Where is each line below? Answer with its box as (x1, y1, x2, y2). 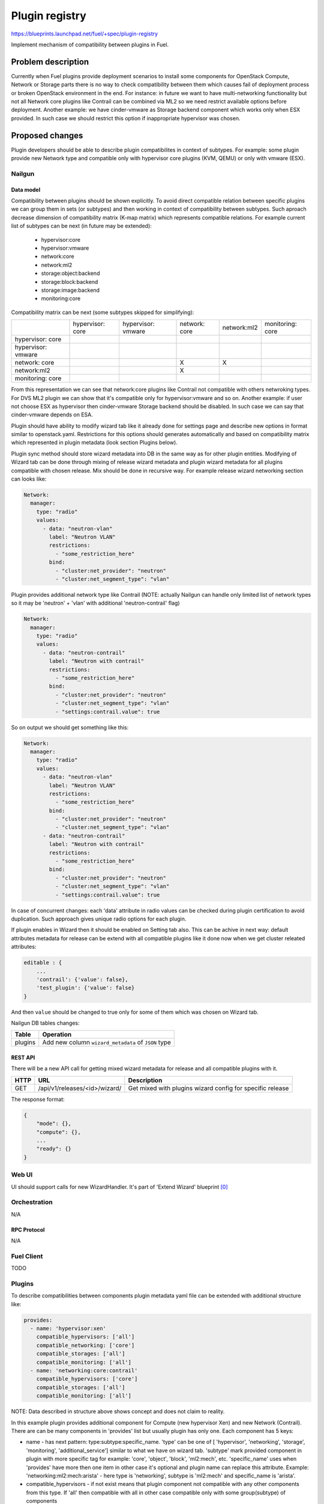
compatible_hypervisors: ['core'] (36, 1375, 138, 1382)
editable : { (23, 960, 62, 966)
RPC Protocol (11, 1226, 45, 1233)
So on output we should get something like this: (11, 724, 129, 731)
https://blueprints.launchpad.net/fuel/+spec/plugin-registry (11, 30, 158, 37)
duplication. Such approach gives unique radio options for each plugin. (11, 915, 187, 922)
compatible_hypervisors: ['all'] (36, 1333, 135, 1340)
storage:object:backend (41, 270, 100, 277)
